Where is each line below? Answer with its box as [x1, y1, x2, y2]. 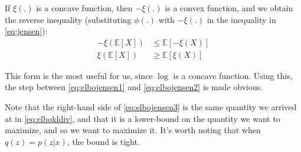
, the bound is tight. [67, 135, 140, 147]
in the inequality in [207, 13, 276, 25]
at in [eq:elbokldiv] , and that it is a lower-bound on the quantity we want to [5, 112, 280, 124]
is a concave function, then [36, 2, 133, 14]
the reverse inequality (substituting [5, 13, 132, 25]
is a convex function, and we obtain [165, 2, 293, 14]
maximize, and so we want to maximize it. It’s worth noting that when [5, 124, 261, 136]
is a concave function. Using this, [173, 69, 293, 81]
